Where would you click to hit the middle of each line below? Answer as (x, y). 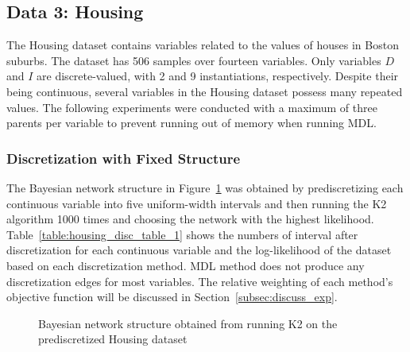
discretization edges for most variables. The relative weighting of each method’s (200, 281)
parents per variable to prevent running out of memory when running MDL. (191, 123)
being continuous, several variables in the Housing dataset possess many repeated (205, 91)
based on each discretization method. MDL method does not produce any (186, 265)
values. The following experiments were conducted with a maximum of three (192, 107)
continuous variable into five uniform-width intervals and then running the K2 (197, 203)
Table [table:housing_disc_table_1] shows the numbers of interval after (182, 234)
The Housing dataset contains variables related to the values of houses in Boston (203, 45)
